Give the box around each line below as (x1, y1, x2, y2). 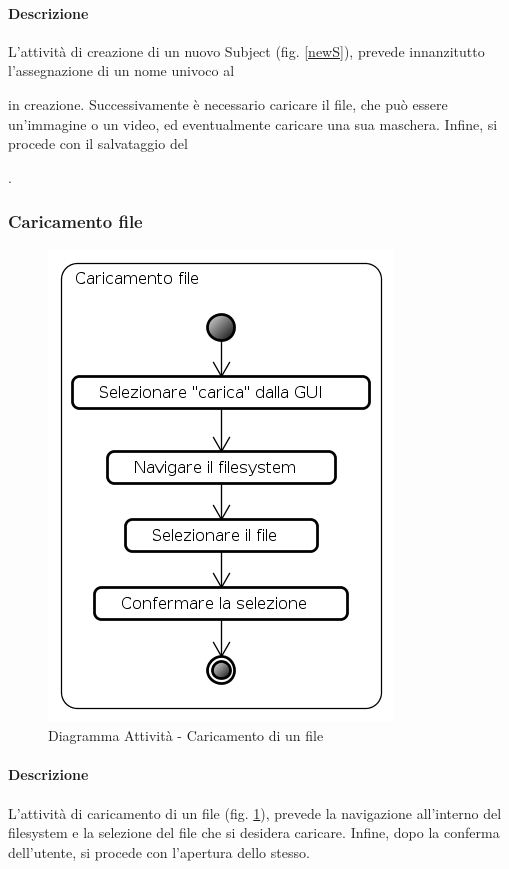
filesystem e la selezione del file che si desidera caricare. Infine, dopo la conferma (8, 822, 500, 843)
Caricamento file (8, 209, 143, 234)
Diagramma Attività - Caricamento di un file (48, 725, 324, 746)
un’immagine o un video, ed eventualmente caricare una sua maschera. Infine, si (8, 113, 498, 134)
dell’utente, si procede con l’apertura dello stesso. (8, 841, 310, 862)
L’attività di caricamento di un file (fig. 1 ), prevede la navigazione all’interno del (8, 802, 502, 823)
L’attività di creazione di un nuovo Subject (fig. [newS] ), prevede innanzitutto (8, 40, 485, 61)
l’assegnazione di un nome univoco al (8, 60, 235, 81)
